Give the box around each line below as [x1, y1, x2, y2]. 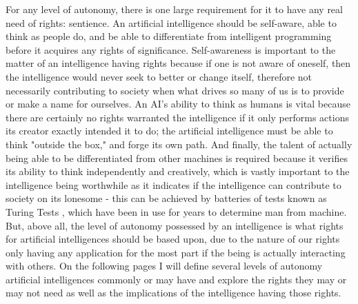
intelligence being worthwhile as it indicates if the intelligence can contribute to [6, 177, 341, 192]
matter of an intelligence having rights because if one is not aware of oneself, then [6, 56, 351, 70]
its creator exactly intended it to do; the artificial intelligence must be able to [6, 123, 333, 138]
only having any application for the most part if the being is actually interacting [6, 245, 346, 259]
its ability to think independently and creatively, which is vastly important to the [6, 164, 350, 179]
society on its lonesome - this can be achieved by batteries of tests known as [6, 191, 327, 205]
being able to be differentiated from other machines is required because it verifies [6, 150, 348, 165]
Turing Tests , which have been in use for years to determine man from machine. [6, 204, 347, 219]
